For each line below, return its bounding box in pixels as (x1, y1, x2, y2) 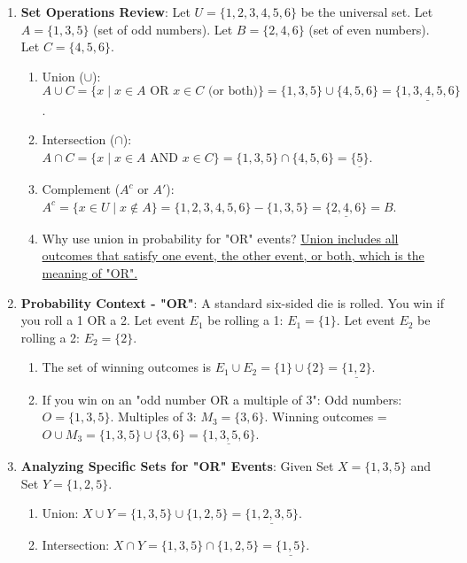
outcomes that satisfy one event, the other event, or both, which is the (42, 246, 424, 265)
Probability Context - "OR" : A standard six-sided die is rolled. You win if (20, 293, 444, 312)
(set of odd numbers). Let (93, 19, 233, 38)
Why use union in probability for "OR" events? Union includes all (42, 228, 399, 247)
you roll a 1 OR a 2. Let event (20, 311, 185, 329)
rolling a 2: (20, 328, 80, 346)
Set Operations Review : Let (20, 3, 191, 20)
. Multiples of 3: (110, 407, 197, 426)
